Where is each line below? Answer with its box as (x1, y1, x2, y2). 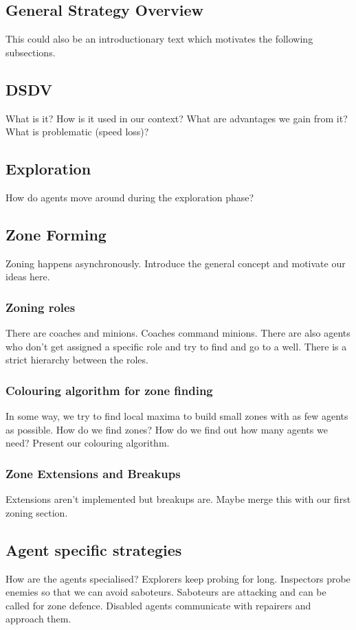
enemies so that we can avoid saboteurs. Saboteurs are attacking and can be (5, 585, 326, 599)
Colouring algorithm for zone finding (5, 381, 213, 398)
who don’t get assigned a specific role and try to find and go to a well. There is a (5, 339, 347, 353)
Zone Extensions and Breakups (5, 464, 181, 482)
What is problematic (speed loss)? (5, 124, 149, 139)
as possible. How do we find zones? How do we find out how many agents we (5, 422, 328, 436)
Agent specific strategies (5, 539, 182, 560)
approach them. (5, 611, 71, 626)
